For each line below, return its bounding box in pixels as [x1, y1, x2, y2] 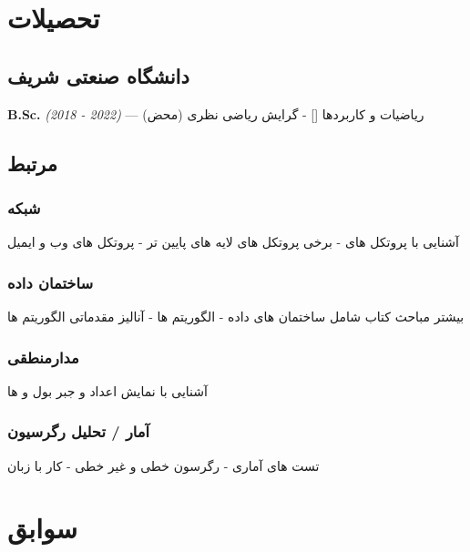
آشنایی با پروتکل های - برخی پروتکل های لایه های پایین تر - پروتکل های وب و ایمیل [7, 232, 459, 251]
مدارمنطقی [7, 345, 79, 368]
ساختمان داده [7, 271, 94, 293]
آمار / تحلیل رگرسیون [7, 420, 150, 443]
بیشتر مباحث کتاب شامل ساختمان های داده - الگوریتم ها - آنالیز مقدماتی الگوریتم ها [7, 306, 465, 325]
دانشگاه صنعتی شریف [7, 61, 189, 89]
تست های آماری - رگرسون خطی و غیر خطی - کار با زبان [7, 455, 320, 475]
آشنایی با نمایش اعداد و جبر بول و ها [7, 381, 208, 400]
